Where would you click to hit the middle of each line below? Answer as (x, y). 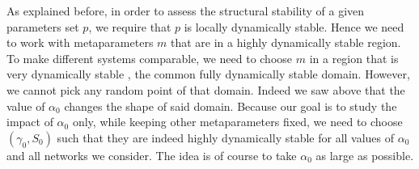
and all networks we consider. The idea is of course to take (152, 155)
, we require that (130, 26)
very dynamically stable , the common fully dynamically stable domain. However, (208, 74)
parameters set (43, 26)
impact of (30, 122)
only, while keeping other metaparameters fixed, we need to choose (237, 122)
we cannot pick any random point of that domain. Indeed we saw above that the (206, 89)
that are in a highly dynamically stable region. (286, 42)
